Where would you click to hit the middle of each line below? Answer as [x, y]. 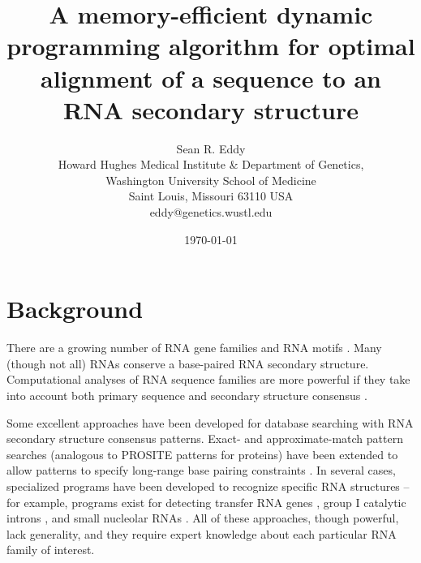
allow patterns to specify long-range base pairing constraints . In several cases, [201, 470]
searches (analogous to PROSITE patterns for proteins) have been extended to [202, 454]
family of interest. [51, 550]
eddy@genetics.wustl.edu [211, 212]
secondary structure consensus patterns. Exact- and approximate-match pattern [205, 438]
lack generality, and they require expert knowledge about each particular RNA [202, 533]
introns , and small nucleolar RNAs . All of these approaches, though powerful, [203, 518]
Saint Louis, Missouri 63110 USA [211, 196]
